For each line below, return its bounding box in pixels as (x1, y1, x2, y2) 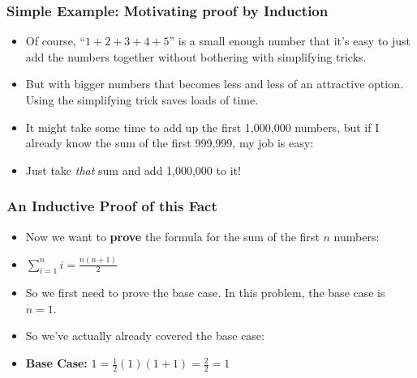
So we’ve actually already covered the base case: (25, 327, 264, 344)
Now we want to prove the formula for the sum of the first (25, 227, 320, 244)
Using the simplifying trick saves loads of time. (25, 91, 259, 108)
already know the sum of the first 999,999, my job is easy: (25, 134, 314, 151)
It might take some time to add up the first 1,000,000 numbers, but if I (25, 118, 380, 135)
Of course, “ (25, 32, 86, 49)
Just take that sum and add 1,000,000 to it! (25, 161, 241, 178)
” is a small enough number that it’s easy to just (169, 32, 411, 49)
